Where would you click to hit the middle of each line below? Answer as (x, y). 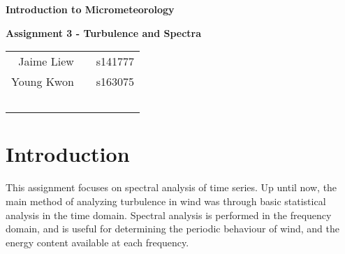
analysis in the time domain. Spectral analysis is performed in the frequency (169, 215)
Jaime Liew (46, 61)
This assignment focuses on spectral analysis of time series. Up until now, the (171, 187)
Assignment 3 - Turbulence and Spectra (104, 32)
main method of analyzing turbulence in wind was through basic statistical (166, 201)
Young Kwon (43, 82)
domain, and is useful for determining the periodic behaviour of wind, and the (172, 229)
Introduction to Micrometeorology (90, 9)
